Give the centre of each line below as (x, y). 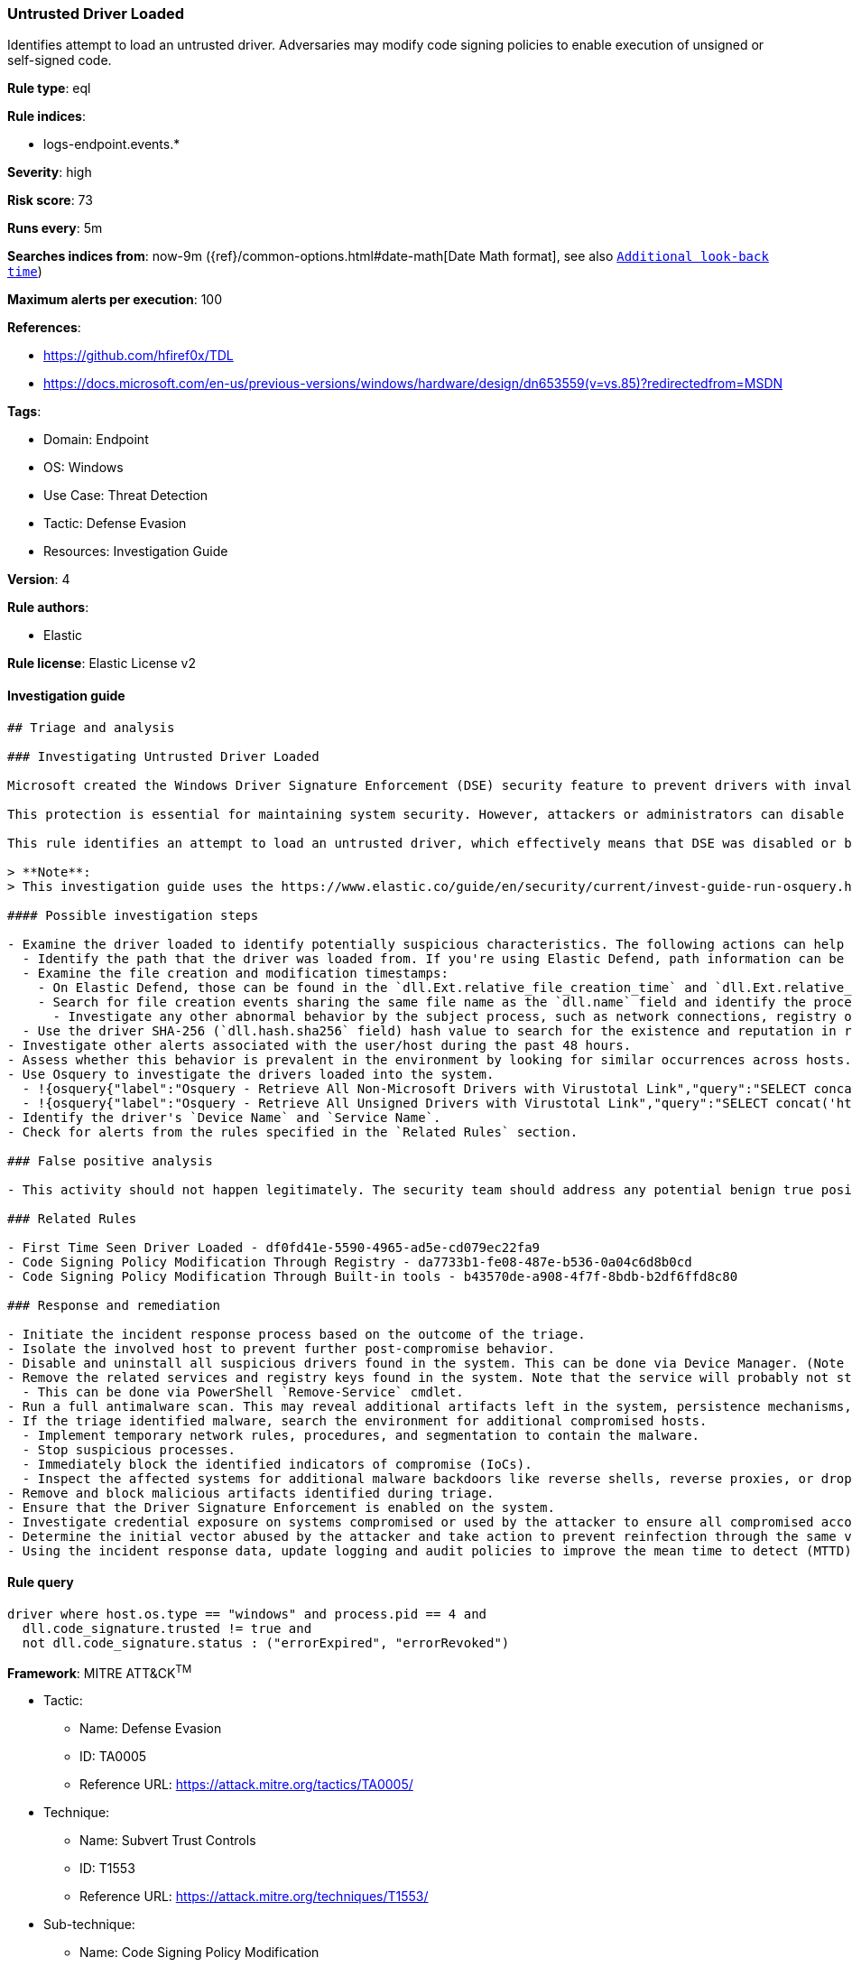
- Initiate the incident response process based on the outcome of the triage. (296, 1334)
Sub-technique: (89, 1925)
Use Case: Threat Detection (126, 496)
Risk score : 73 (50, 200)
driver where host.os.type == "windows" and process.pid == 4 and (247, 1614)
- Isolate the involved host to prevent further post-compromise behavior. (281, 1348)
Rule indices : (46, 116)
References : (44, 328)
